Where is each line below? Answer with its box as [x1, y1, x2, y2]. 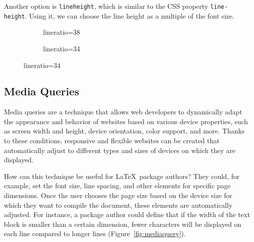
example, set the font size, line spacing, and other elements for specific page [4, 180, 231, 191]
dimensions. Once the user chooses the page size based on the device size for [4, 190, 232, 200]
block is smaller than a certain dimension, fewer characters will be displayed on [4, 219, 242, 229]
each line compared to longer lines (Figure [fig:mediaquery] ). [4, 228, 186, 239]
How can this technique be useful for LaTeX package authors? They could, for [4, 171, 240, 181]
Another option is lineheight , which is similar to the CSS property [4, 1, 208, 11]
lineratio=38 [43, 27, 80, 37]
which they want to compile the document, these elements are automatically [4, 199, 232, 210]
